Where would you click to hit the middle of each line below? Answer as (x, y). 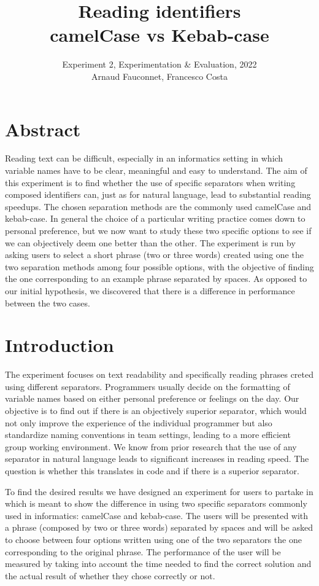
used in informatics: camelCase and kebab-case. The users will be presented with (157, 515)
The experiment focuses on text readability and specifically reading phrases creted (159, 374)
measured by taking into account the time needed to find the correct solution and (158, 564)
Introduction (60, 345)
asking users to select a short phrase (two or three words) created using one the (154, 255)
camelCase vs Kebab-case (159, 35)
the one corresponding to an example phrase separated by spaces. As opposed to (156, 279)
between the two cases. (48, 303)
